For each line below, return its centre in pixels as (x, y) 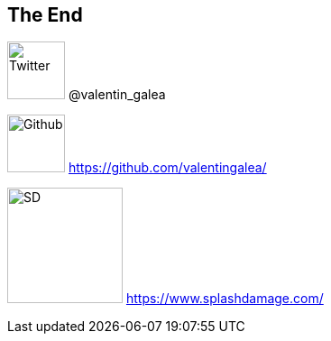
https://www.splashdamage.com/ (225, 299)
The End (45, 15)
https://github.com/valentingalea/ (167, 168)
